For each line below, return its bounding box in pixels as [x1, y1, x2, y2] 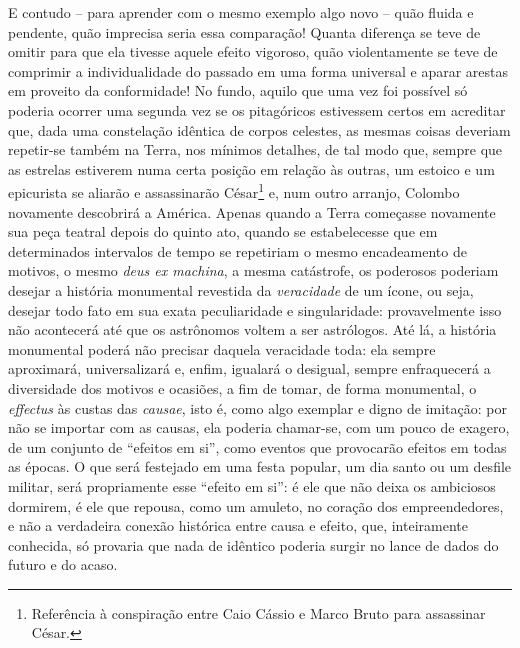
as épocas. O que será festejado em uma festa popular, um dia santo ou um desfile [8, 456, 512, 477]
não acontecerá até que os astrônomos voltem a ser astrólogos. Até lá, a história [8, 319, 497, 340]
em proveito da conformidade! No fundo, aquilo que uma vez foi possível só [8, 80, 468, 101]
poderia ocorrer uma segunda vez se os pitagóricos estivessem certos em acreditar [8, 99, 506, 120]
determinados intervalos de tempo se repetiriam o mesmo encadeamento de [8, 240, 467, 261]
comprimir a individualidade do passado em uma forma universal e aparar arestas [8, 60, 509, 81]
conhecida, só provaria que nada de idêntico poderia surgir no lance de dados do [8, 534, 499, 555]
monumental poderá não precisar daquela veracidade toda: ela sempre [8, 338, 436, 359]
